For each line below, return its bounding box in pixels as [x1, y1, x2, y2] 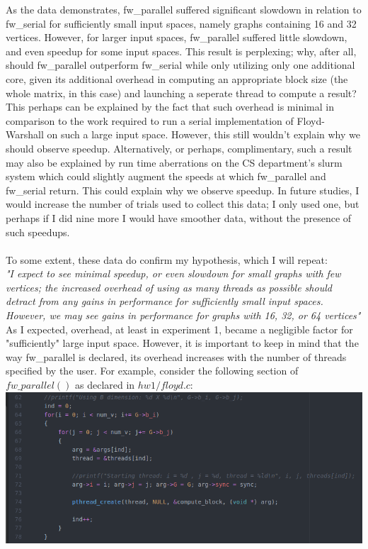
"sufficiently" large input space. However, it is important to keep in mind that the [6, 335, 359, 350]
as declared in [74, 377, 135, 392]
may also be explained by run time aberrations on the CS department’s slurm [6, 155, 343, 170]
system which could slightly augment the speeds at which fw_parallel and [6, 169, 326, 184]
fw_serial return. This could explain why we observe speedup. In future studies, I [6, 182, 360, 197]
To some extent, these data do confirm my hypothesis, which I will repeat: [6, 252, 328, 267]
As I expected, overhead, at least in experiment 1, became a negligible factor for [6, 321, 353, 336]
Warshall [6, 127, 44, 142]
